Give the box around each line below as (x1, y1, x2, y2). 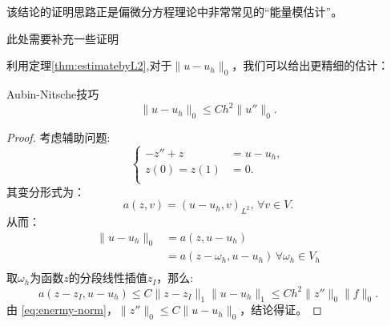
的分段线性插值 (68, 269, 147, 286)
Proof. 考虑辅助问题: (6, 128, 111, 145)
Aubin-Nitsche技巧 (6, 85, 99, 102)
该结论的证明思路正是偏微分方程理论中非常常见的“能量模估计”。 (6, 3, 343, 19)
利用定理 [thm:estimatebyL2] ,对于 (6, 57, 172, 74)
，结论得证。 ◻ (240, 301, 322, 318)
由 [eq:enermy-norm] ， (6, 301, 118, 318)
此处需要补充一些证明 (6, 30, 119, 46)
